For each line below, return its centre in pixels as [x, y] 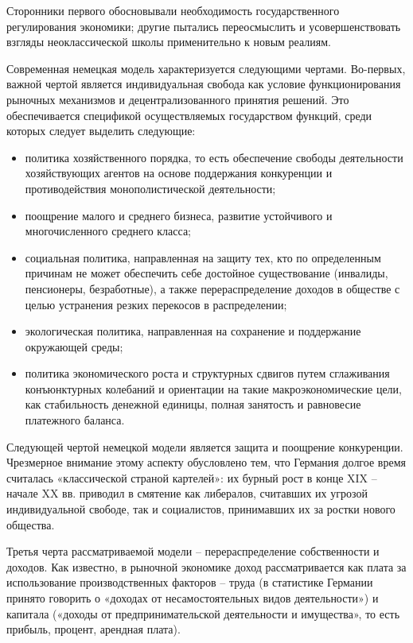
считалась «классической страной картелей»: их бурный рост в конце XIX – [192, 477]
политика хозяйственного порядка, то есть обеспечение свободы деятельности [214, 157]
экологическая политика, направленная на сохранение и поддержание [193, 331]
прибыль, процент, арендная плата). [94, 629]
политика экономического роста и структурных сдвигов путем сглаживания [207, 373]
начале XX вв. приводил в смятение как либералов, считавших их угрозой [187, 493]
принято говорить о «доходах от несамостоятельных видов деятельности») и [193, 598]
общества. [31, 524]
